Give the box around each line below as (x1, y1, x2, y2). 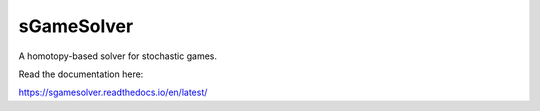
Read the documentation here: (18, 68, 144, 80)
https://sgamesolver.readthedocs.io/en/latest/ (18, 86, 208, 99)
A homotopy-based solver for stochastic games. (18, 50, 217, 62)
